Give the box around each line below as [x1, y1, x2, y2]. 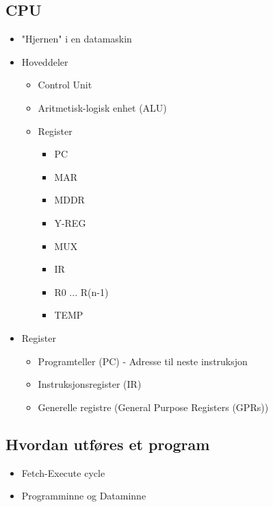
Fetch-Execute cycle [21, 465, 105, 480]
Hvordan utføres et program [5, 433, 210, 454]
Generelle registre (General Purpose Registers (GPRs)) [38, 399, 269, 414]
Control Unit [38, 77, 92, 92]
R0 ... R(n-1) [54, 284, 109, 299]
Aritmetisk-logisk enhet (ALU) [38, 100, 167, 114]
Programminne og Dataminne [21, 489, 146, 503]
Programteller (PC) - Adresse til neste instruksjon [38, 354, 248, 368]
